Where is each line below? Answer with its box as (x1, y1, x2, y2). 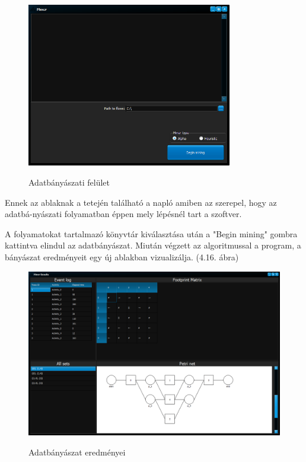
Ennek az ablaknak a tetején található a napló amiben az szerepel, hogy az (5, 196, 277, 208)
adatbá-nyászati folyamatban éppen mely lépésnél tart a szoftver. (5, 208, 242, 220)
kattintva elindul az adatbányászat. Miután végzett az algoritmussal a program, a (5, 239, 301, 251)
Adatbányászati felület (28, 176, 110, 189)
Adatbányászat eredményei (28, 445, 126, 458)
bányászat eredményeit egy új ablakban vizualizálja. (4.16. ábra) (5, 251, 239, 263)
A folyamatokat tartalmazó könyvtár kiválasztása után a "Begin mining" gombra (5, 227, 298, 240)
